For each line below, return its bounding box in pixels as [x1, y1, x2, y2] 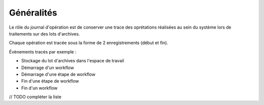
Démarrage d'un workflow [21, 65, 74, 70]
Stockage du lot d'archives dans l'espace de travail [21, 58, 124, 64]
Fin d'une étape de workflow [21, 78, 79, 84]
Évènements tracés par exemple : [9, 49, 77, 54]
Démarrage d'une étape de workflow [21, 71, 96, 77]
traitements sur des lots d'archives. [9, 31, 80, 36]
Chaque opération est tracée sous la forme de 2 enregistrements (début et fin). [9, 40, 168, 46]
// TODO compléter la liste [9, 94, 62, 100]
